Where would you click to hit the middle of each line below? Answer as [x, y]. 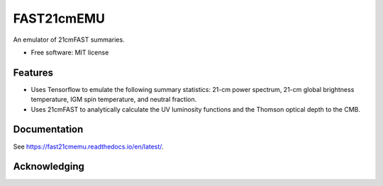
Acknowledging [49, 167]
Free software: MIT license [70, 52]
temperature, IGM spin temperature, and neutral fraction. [114, 100]
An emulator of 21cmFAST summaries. [69, 40]
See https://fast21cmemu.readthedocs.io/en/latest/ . [88, 146]
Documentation [48, 130]
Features [33, 72]
